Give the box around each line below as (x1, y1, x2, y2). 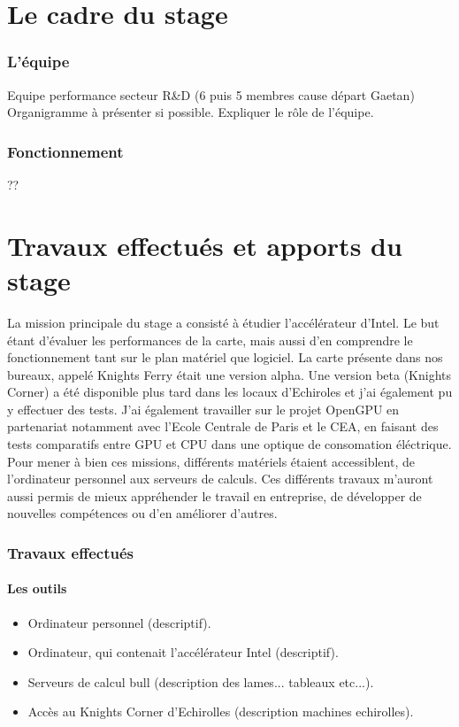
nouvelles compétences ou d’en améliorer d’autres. (7, 504, 278, 522)
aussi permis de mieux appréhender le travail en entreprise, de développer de (7, 486, 422, 505)
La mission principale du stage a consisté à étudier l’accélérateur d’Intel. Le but (7, 313, 440, 331)
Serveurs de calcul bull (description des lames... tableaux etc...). (27, 672, 374, 691)
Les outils (7, 579, 67, 598)
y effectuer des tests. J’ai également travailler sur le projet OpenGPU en (7, 399, 400, 418)
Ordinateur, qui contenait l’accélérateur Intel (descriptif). (27, 643, 339, 661)
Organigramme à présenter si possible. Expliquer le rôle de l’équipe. (7, 103, 374, 121)
